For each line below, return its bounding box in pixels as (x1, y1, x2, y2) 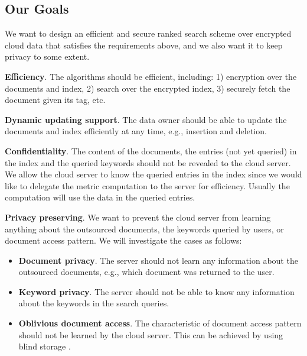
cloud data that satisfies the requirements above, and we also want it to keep (5, 38, 283, 51)
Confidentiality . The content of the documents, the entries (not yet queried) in (5, 144, 297, 157)
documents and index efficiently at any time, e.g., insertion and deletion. (5, 125, 267, 137)
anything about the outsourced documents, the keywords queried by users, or (5, 222, 284, 235)
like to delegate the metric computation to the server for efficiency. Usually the (5, 179, 290, 192)
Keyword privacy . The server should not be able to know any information (18, 285, 295, 297)
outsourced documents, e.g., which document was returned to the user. (18, 266, 275, 278)
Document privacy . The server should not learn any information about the (18, 254, 298, 266)
